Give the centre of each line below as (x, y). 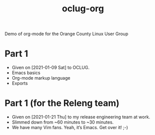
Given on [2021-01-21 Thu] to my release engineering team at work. (81, 117)
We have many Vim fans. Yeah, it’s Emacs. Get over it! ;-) (70, 128)
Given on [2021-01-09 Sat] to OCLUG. (51, 68)
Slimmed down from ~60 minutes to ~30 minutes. (63, 122)
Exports (20, 83)
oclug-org (83, 9)
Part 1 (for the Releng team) (62, 103)
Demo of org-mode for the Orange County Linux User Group (67, 34)
